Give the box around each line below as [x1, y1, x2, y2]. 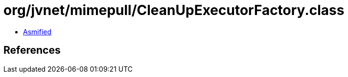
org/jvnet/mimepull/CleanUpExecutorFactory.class [3, 2, 345, 18]
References [3, 44, 61, 57]
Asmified [23, 27, 52, 36]
